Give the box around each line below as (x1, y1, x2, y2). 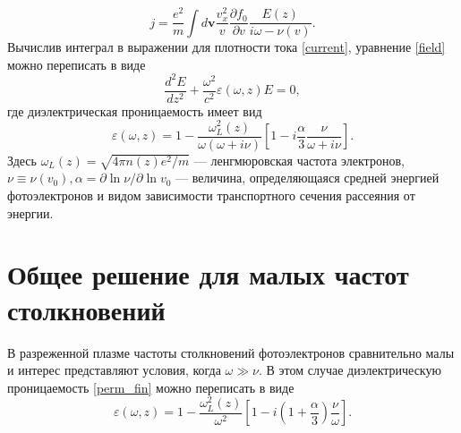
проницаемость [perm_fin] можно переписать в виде (7, 378, 295, 396)
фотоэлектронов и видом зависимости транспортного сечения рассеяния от (7, 186, 415, 205)
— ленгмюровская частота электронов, (193, 150, 405, 169)
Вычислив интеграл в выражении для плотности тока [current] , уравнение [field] (7, 38, 446, 56)
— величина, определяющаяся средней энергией (175, 168, 440, 187)
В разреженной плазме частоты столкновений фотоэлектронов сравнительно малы (7, 343, 455, 361)
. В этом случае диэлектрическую (259, 361, 441, 379)
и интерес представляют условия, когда (7, 361, 221, 379)
